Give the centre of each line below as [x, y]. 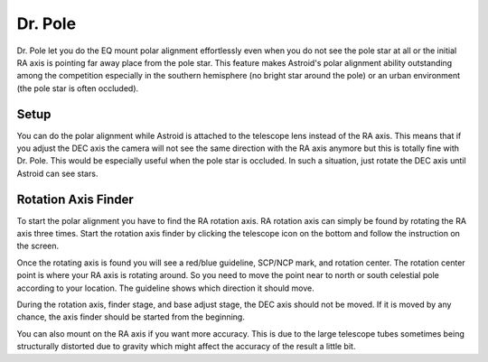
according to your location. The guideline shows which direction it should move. [166, 288]
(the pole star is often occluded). [78, 88]
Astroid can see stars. [57, 173]
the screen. [38, 246]
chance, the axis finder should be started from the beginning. [131, 317]
